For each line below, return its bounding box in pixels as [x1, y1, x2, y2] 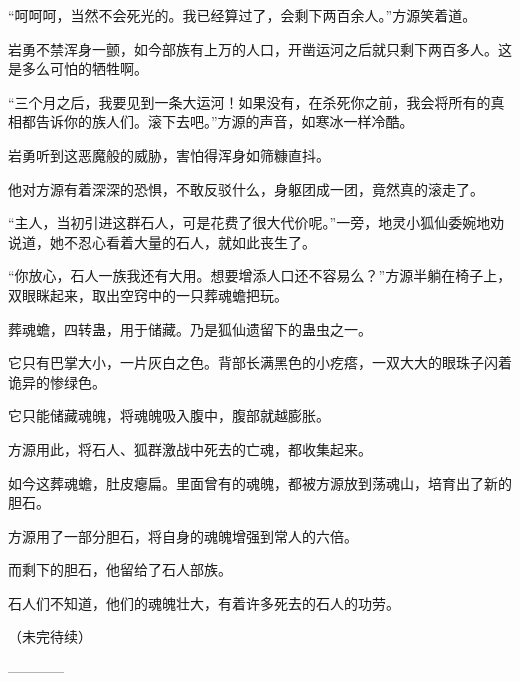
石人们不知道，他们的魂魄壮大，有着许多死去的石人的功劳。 [8, 592, 400, 613]
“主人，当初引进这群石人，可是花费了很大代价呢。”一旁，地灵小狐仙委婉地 [8, 212, 491, 233]
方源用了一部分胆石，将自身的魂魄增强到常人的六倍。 [8, 525, 358, 546]
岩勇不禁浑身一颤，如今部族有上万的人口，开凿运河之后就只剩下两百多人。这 [8, 38, 512, 59]
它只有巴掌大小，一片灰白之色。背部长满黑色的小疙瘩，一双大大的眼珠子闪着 [8, 352, 512, 373]
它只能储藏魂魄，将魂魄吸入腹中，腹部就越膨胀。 [8, 405, 330, 426]
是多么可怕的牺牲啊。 [8, 58, 148, 79]
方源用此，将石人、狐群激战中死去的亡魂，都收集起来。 [8, 438, 372, 459]
